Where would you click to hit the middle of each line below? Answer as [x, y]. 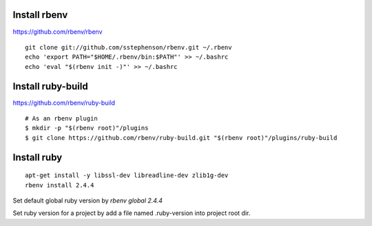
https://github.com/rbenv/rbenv [58, 32]
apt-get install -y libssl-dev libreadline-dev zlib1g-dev [127, 175]
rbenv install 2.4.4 [60, 185]
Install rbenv [40, 15]
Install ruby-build [51, 86]
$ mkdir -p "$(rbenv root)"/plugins [87, 128]
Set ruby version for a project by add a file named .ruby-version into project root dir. [132, 213]
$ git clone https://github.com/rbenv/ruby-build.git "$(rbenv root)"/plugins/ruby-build [181, 137]
